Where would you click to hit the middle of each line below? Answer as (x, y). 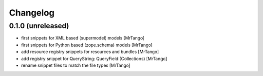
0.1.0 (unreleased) (39, 26)
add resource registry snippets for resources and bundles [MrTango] (90, 52)
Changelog (32, 13)
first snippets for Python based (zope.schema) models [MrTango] (87, 45)
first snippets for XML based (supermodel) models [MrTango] (83, 38)
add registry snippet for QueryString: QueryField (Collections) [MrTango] (94, 58)
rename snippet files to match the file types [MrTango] (76, 65)
